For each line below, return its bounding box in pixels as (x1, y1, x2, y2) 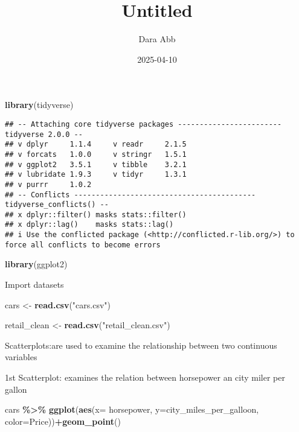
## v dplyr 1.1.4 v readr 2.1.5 (5, 140, 187, 149)
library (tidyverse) (5, 98, 74, 111)
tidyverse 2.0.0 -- (5, 130, 83, 139)
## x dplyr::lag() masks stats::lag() (5, 220, 174, 229)
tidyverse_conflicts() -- (5, 200, 109, 209)
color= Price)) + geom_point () (5, 415, 121, 427)
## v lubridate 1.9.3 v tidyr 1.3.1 (5, 170, 187, 179)
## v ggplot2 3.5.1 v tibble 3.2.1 (5, 160, 187, 169)
